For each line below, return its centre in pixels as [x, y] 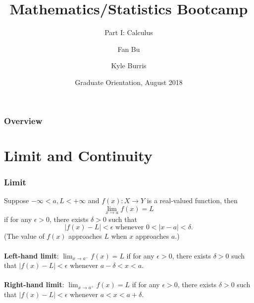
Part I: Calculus [129, 32]
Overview [23, 120]
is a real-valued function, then [192, 200]
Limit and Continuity [78, 155]
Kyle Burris [129, 65]
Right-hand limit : [34, 284]
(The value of [24, 236]
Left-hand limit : [31, 255]
